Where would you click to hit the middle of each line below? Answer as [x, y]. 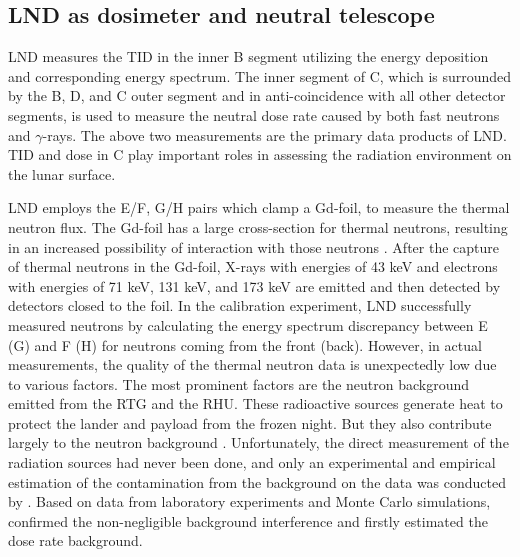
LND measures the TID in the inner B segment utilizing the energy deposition [248, 56]
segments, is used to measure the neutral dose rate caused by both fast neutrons [254, 114]
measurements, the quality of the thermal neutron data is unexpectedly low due [252, 364]
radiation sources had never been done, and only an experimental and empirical [252, 462]
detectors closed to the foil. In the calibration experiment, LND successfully [240, 305]
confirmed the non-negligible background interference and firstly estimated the [248, 520]
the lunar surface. [62, 173]
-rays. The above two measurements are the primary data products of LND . [274, 134]
